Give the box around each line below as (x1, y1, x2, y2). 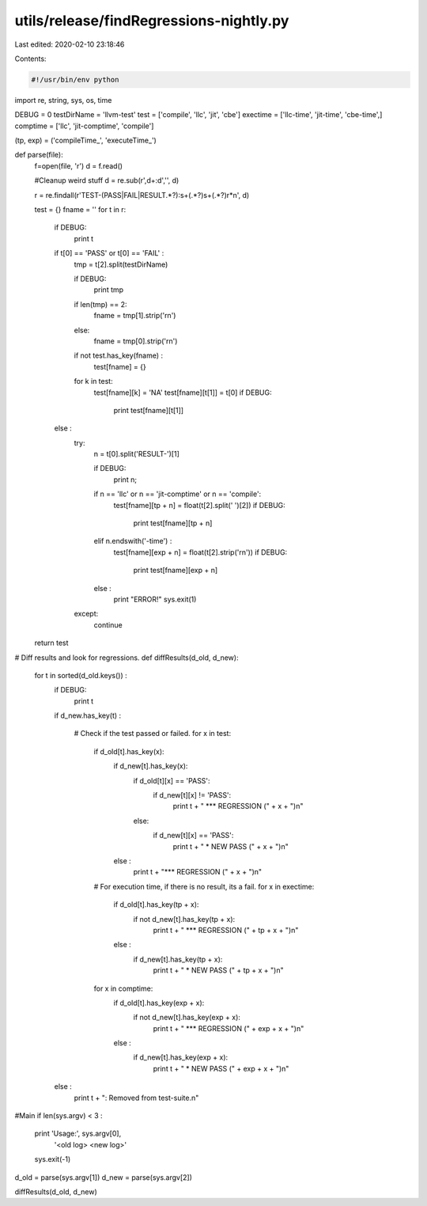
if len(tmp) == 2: (74, 299, 127, 309)
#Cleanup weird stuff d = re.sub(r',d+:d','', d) (34, 176, 179, 185)
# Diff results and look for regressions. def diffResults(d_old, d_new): (14, 653, 239, 662)
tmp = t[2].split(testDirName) (74, 260, 168, 269)
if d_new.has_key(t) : (54, 711, 122, 720)
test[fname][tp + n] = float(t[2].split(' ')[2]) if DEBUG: (113, 500, 286, 510)
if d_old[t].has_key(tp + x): (113, 900, 199, 909)
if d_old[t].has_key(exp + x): (113, 998, 205, 1007)
